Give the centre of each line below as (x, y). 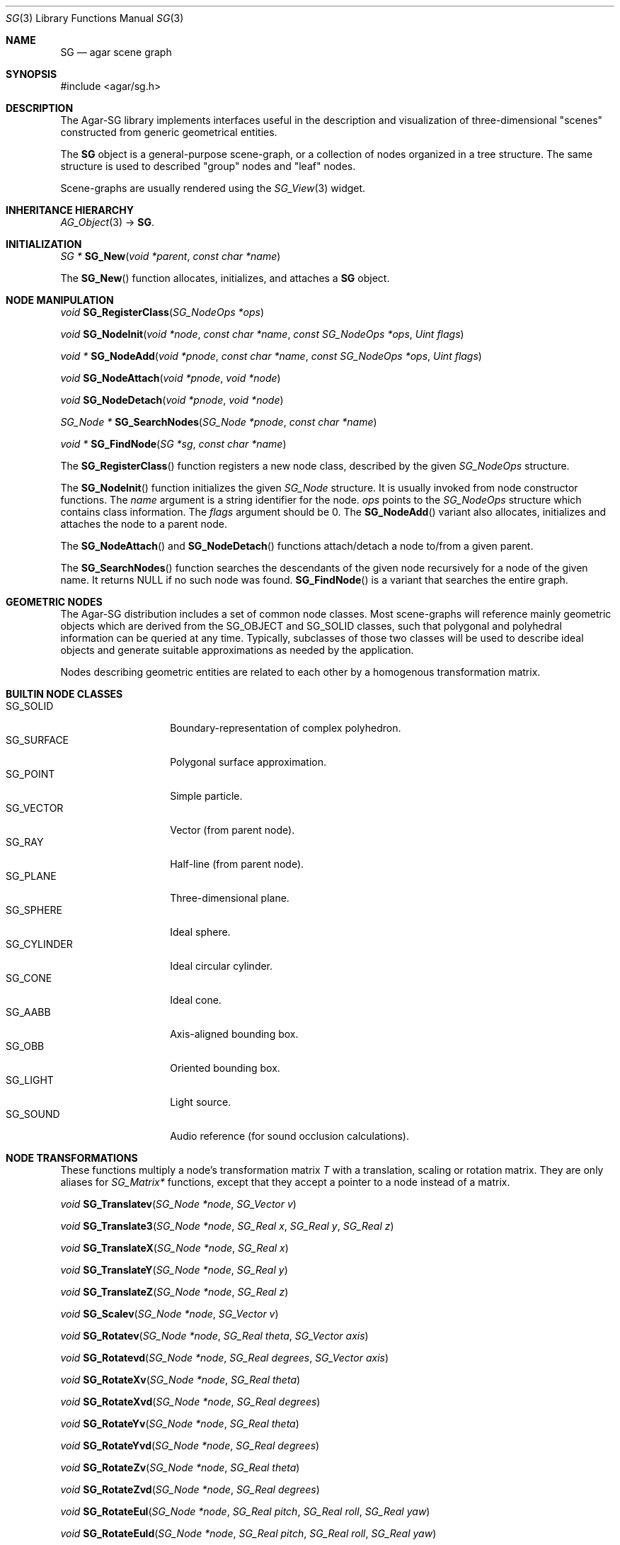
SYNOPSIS (31, 74)
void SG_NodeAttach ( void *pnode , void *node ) (171, 378)
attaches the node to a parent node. (144, 524)
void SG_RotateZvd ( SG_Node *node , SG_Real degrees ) (190, 1489)
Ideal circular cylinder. (222, 966)
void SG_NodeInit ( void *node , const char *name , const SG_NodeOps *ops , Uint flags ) (262, 334)
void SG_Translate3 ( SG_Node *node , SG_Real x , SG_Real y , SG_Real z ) (227, 1226)
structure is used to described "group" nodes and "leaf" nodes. (208, 166)
